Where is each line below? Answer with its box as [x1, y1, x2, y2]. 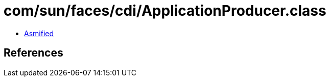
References [4, 46, 63, 60]
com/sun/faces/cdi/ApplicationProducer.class [4, 2, 326, 19]
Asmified [24, 29, 54, 38]
